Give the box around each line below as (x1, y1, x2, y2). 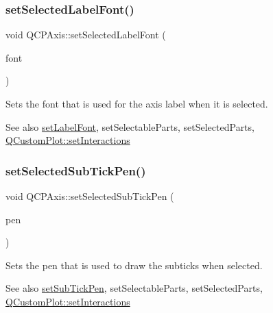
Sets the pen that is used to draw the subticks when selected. (5, 258, 263, 272)
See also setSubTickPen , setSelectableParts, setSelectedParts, (5, 281, 263, 295)
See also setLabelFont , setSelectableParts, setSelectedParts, (5, 119, 254, 134)
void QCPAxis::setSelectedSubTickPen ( (5, 189, 174, 203)
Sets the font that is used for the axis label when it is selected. (5, 97, 268, 110)
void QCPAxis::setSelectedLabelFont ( (5, 27, 166, 42)
